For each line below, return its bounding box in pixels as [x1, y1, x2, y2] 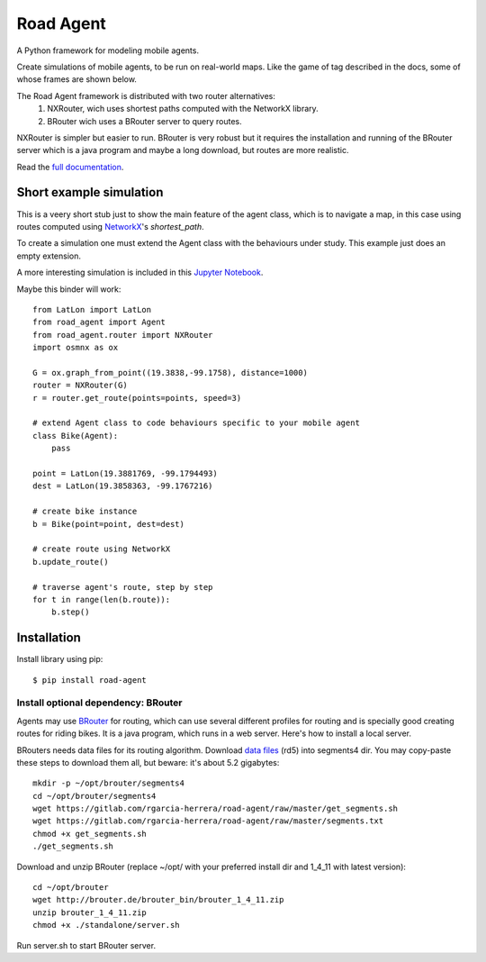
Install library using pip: [16, 654, 103, 665]
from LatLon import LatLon [32, 304, 152, 314]
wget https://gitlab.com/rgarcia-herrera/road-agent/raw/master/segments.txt [32, 816, 384, 826]
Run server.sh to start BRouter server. [16, 939, 157, 950]
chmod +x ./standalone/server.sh [32, 920, 180, 930]
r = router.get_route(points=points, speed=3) [32, 393, 242, 403]
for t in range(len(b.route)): [32, 594, 171, 604]
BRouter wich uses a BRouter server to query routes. [47, 115, 242, 126]
